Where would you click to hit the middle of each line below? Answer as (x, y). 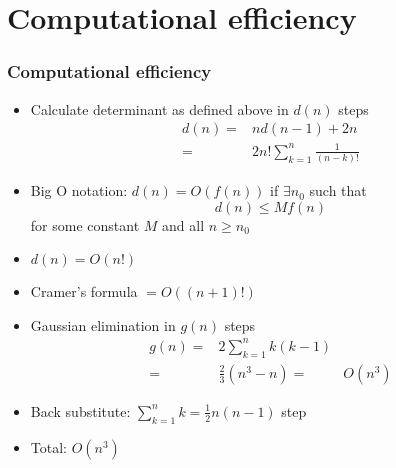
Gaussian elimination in (103, 324)
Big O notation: (79, 190)
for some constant (85, 224)
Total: (48, 446)
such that (338, 190)
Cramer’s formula (84, 291)
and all (183, 224)
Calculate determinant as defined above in (159, 108)
